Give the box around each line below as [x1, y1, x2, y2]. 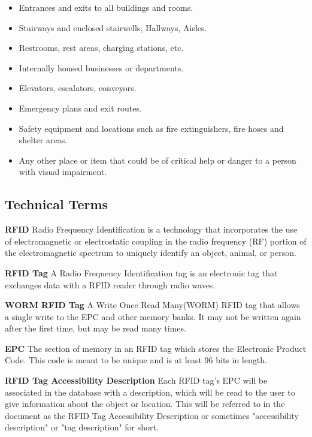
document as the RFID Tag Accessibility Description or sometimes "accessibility [5, 409, 299, 421]
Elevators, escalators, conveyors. [19, 82, 137, 94]
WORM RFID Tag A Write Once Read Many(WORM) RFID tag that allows [5, 299, 300, 311]
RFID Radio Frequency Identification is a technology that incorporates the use [5, 223, 298, 236]
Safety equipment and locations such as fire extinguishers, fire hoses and [19, 122, 284, 134]
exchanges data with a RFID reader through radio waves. [5, 278, 216, 291]
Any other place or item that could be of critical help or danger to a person [19, 153, 296, 166]
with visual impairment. [19, 165, 107, 178]
